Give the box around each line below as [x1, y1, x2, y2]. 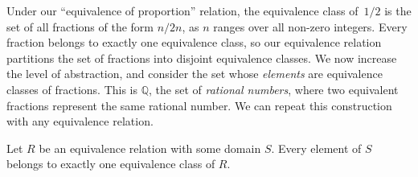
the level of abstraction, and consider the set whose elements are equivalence [6, 65, 383, 82]
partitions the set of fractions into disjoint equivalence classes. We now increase [6, 49, 397, 66]
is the [384, 2, 412, 19]
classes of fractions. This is [6, 80, 138, 97]
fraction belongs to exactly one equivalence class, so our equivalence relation [6, 34, 382, 51]
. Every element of [271, 139, 362, 156]
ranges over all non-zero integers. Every [213, 18, 408, 35]
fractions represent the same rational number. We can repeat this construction [6, 97, 392, 113]
